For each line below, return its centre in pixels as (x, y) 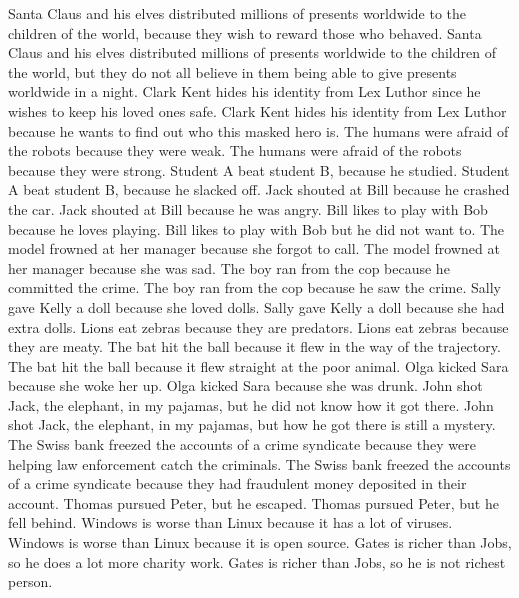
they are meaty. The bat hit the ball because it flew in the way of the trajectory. (254, 346)
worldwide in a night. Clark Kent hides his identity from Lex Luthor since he (244, 91)
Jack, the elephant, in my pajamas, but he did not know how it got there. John (251, 404)
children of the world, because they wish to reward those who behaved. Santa (245, 32)
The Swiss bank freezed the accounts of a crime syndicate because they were (242, 444)
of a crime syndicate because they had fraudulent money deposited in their (237, 483)
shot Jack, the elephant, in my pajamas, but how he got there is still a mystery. (252, 424)
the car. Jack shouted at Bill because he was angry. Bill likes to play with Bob (248, 208)
